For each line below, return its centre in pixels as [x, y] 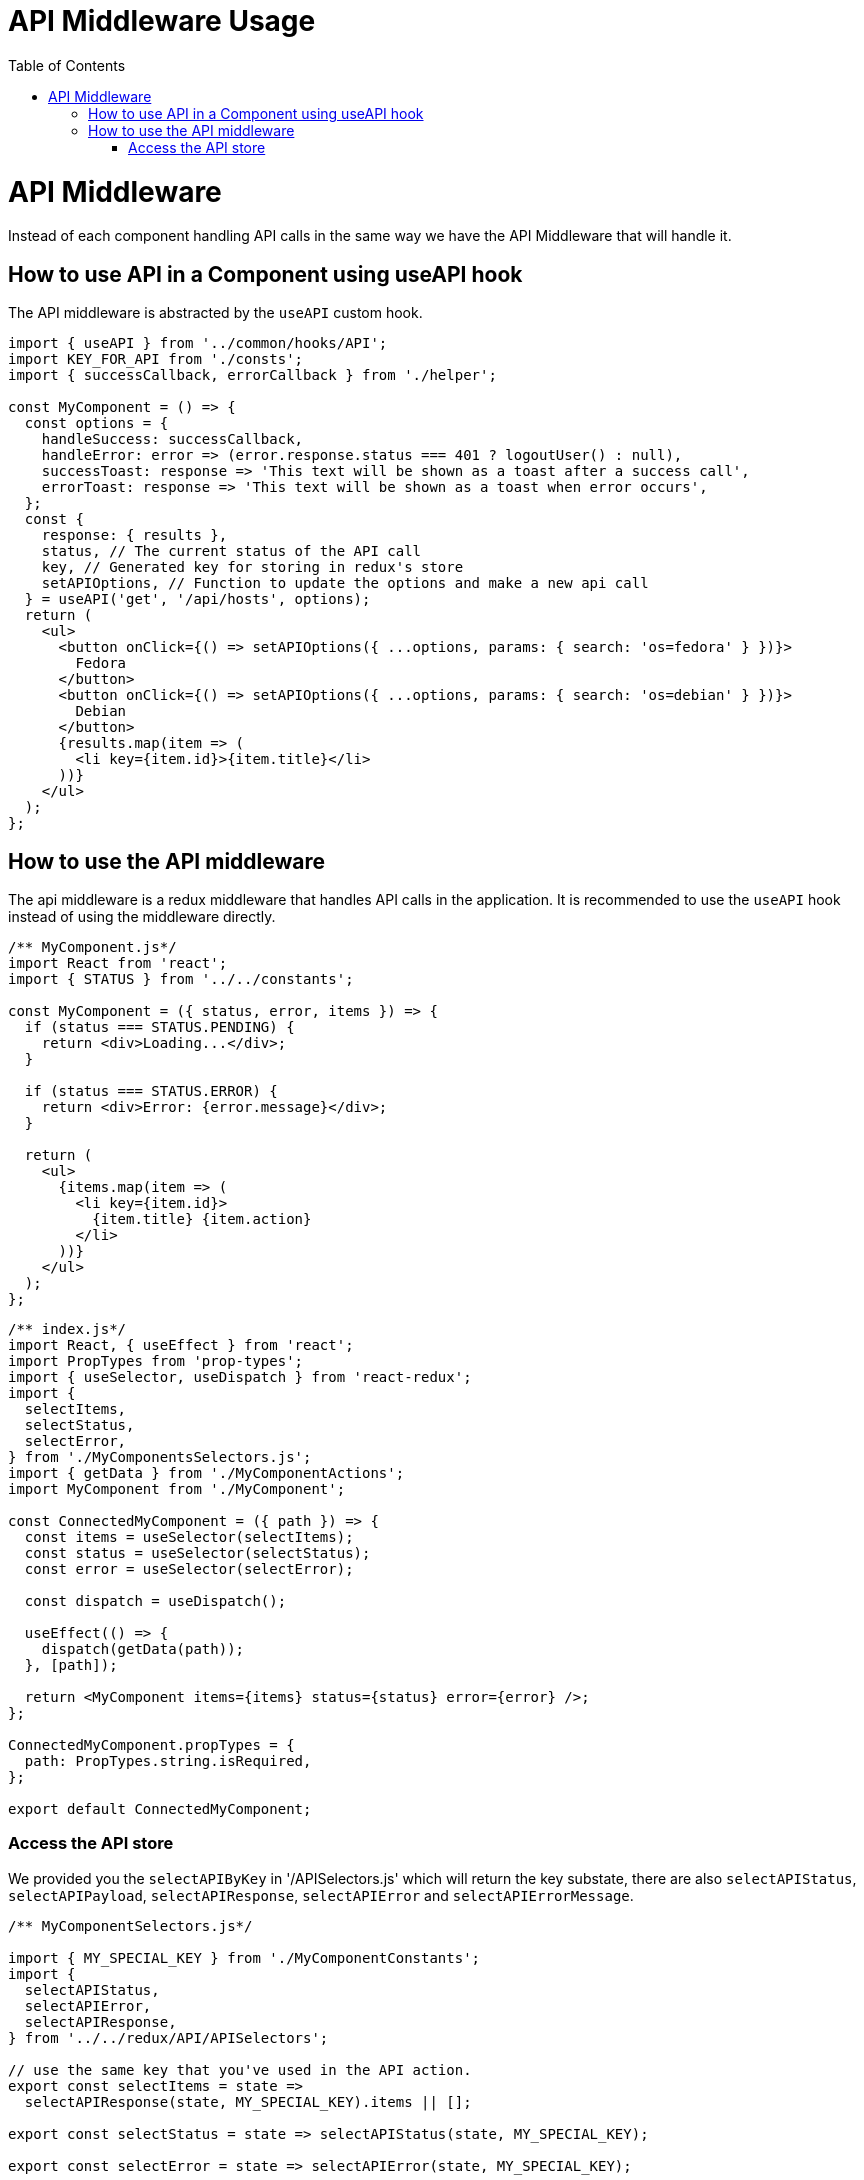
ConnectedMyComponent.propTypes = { [151, 1744]
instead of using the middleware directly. [142, 916]
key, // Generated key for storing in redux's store [252, 567]
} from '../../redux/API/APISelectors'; [168, 2037]
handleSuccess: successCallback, [172, 439]
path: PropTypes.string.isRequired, [168, 1760]
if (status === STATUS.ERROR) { [151, 1090]
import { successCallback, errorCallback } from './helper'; [252, 375]
